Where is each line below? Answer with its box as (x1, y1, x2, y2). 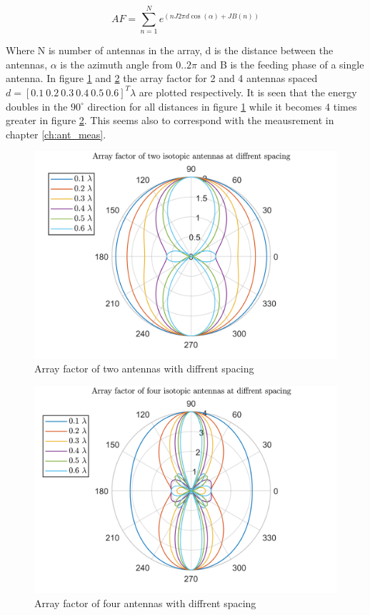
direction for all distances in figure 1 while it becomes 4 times (87, 98, 357, 113)
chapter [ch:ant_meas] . (6, 126, 106, 141)
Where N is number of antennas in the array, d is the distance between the (6, 43, 334, 58)
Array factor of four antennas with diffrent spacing (34, 595, 256, 610)
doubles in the (6, 98, 68, 113)
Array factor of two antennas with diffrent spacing (34, 361, 254, 376)
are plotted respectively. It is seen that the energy (139, 84, 357, 99)
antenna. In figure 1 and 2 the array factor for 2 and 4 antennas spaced (6, 71, 318, 86)
